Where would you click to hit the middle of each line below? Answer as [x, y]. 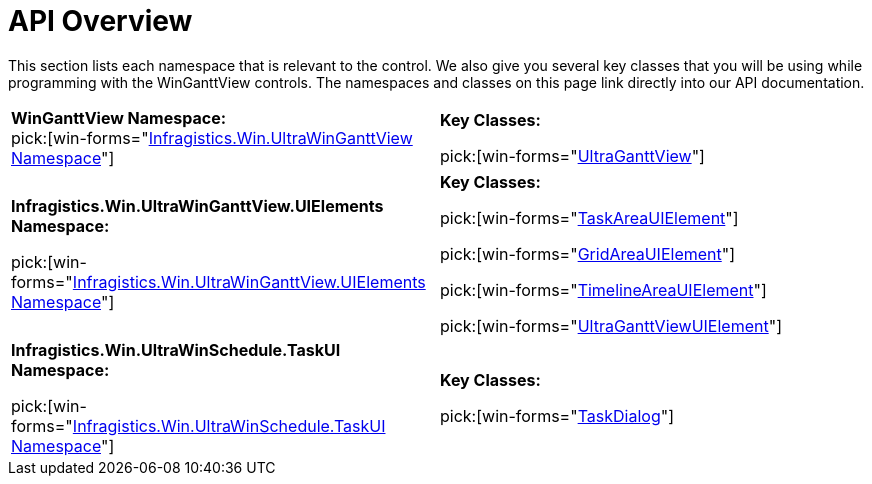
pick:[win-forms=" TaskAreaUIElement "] [589, 217]
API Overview [100, 21]
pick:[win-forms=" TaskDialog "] [557, 415]
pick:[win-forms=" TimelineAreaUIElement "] [603, 289]
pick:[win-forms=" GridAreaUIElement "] [588, 253]
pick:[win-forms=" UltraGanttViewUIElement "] [611, 325]
